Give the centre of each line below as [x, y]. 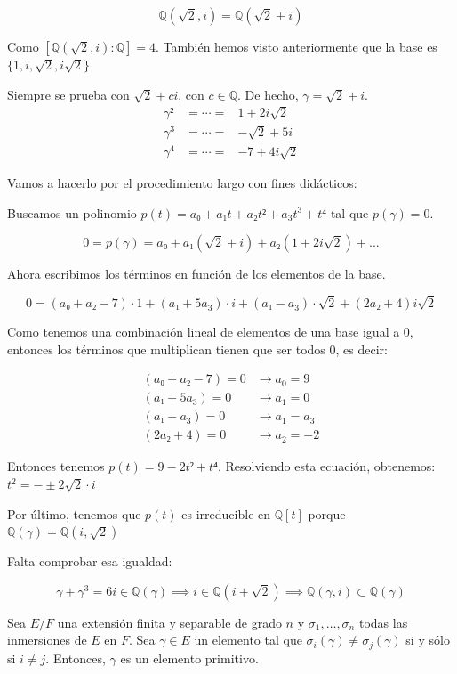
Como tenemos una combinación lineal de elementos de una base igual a [204, 332]
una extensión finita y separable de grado [169, 622]
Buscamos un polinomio [72, 212]
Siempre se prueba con [68, 94]
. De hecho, [268, 94]
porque [327, 513]
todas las [383, 622]
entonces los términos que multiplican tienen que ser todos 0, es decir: [197, 349]
